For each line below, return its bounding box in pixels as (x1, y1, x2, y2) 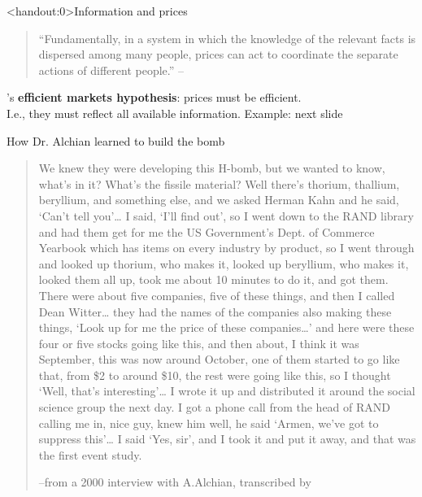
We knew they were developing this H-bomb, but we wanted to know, (38, 159, 385, 177)
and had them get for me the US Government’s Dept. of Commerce (38, 223, 375, 240)
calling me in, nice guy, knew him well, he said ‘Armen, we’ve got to (38, 414, 379, 431)
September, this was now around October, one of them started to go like (38, 351, 400, 368)
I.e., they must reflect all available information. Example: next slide (7, 104, 343, 121)
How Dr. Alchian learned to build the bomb (7, 132, 225, 149)
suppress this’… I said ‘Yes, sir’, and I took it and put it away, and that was (38, 430, 416, 447)
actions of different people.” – (38, 61, 185, 78)
